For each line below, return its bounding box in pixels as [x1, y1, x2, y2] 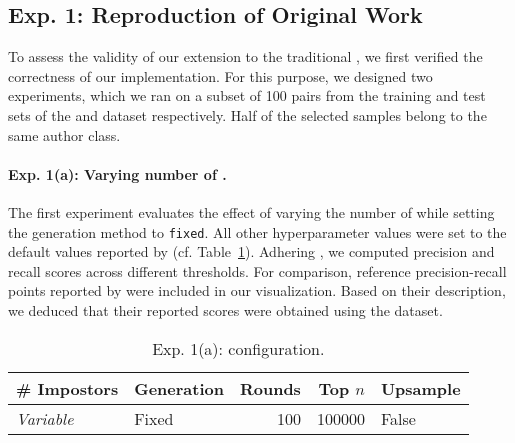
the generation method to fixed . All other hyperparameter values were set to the [8, 221, 507, 242]
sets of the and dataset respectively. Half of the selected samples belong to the [8, 104, 487, 125]
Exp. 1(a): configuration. [152, 336, 325, 360]
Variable [16, 406, 74, 430]
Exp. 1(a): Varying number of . [8, 163, 227, 184]
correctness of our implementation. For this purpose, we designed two [8, 65, 433, 86]
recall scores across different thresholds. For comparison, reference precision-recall [8, 260, 507, 281]
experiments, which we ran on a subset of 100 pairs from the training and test [8, 85, 486, 106]
